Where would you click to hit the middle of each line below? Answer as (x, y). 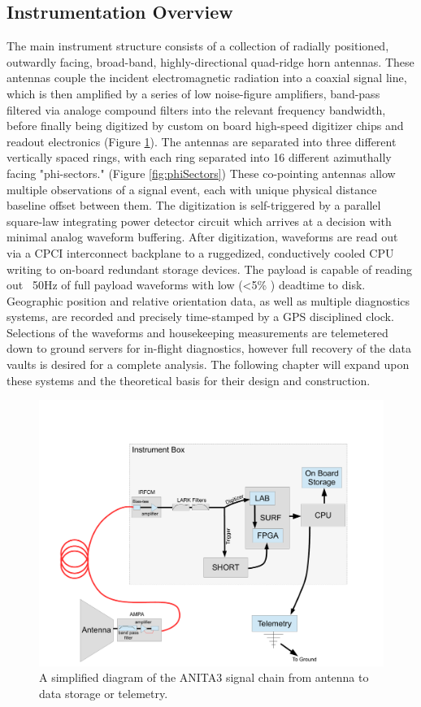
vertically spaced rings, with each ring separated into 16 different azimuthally (199, 157)
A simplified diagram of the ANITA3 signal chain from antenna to (204, 677)
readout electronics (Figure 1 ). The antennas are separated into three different (202, 141)
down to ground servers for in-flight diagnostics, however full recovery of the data (209, 348)
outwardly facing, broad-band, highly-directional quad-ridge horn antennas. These (210, 61)
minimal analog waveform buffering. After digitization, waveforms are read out (202, 237)
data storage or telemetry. (104, 693)
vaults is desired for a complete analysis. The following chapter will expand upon (208, 364)
